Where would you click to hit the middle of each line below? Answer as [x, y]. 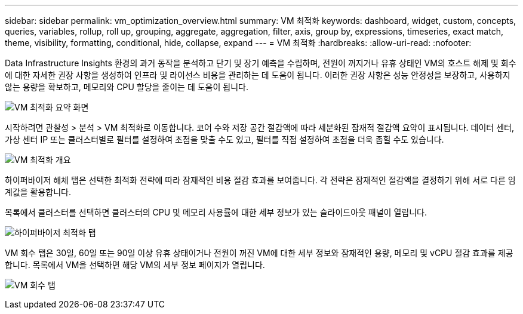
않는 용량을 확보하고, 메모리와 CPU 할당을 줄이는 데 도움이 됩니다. [127, 87]
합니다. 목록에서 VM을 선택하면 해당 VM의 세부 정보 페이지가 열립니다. [135, 265]
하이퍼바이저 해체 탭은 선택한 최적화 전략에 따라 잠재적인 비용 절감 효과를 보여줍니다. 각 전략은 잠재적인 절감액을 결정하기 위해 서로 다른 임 [260, 180]
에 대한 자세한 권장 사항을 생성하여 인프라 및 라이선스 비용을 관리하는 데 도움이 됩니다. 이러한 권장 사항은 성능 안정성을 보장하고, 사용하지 [258, 75]
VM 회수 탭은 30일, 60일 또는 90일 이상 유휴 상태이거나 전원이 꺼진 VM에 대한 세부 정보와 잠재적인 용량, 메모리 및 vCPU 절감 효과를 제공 [259, 253]
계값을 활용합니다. [38, 192]
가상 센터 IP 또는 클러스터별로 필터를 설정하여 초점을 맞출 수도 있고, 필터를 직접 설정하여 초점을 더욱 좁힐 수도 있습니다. [224, 139]
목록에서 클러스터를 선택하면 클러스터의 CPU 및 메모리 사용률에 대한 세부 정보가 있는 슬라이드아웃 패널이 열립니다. [216, 212]
